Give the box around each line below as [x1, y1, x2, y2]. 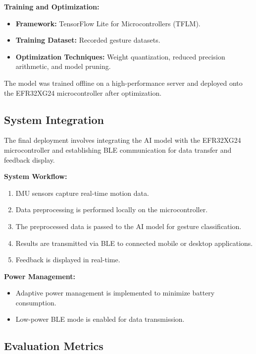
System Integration [4, 112, 104, 127]
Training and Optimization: [4, 1, 100, 11]
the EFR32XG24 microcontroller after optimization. [4, 87, 162, 98]
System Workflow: [4, 171, 67, 181]
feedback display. [4, 154, 55, 165]
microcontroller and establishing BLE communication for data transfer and [4, 144, 232, 155]
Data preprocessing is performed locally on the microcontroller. [15, 204, 208, 215]
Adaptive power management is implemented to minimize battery [15, 288, 215, 298]
